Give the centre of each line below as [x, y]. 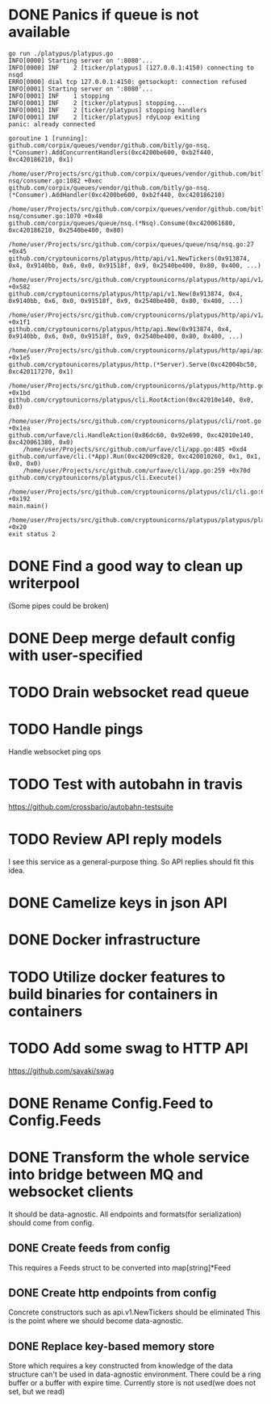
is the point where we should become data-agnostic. [96, 1321]
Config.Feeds [55, 1120]
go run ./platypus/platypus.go [61, 53]
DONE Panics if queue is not [104, 15]
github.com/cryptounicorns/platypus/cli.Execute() [95, 477]
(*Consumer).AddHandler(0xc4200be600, [73, 195]
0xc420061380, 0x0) [41, 442]
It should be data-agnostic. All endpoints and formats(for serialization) [125, 1214]
